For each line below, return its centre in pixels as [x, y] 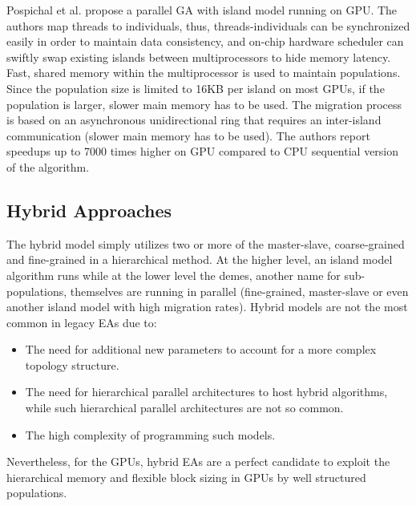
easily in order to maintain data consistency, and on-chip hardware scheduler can [205, 41]
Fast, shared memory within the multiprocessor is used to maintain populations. [204, 73]
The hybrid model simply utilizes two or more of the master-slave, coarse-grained [206, 243]
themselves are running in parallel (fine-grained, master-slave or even [239, 291]
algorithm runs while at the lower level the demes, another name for [174, 275]
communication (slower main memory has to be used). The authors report [188, 135]
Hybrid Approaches [89, 210]
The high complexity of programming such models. [150, 434]
